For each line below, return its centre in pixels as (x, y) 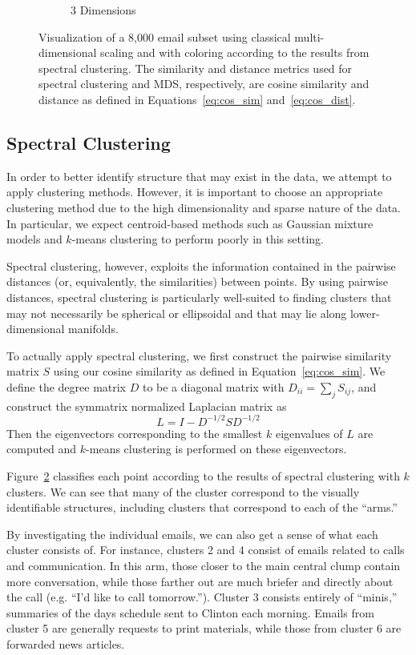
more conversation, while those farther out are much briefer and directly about (200, 581)
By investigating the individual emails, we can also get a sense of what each (192, 534)
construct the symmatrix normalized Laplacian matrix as (147, 406)
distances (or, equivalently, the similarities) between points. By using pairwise (198, 281)
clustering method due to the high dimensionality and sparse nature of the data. (204, 207)
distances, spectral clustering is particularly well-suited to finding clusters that (199, 297)
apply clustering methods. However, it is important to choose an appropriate (195, 192)
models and (34, 239)
